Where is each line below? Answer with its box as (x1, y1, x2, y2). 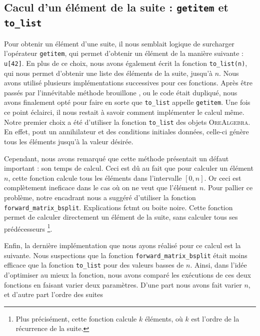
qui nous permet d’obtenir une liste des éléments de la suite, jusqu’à (4, 67, 213, 78)
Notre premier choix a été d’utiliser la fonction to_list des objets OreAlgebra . (4, 116, 250, 127)
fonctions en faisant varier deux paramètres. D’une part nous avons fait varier (4, 279, 242, 290)
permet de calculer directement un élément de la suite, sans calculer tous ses (4, 212, 238, 222)
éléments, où (144, 313, 183, 324)
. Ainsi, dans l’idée (190, 260, 247, 270)
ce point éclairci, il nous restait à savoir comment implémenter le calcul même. (4, 107, 244, 117)
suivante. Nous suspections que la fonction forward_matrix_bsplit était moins (4, 250, 247, 260)
